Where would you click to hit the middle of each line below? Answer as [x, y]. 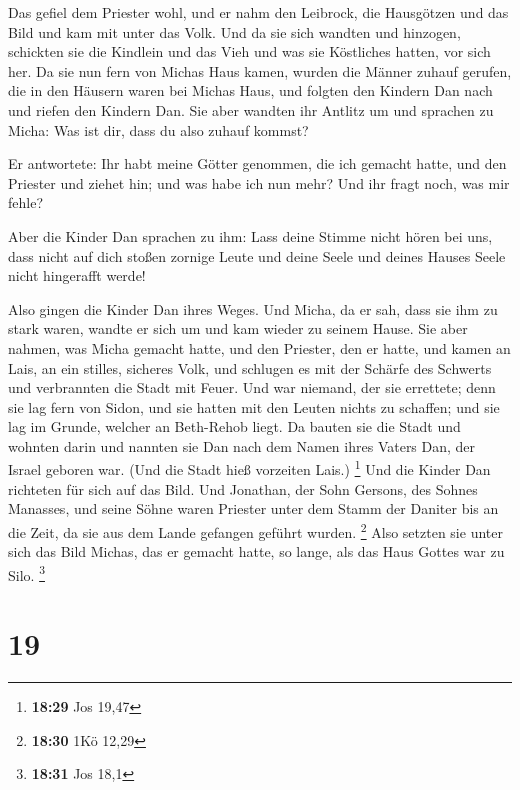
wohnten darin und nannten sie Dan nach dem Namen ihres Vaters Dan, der [242, 445]
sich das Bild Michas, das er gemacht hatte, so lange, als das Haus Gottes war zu [256, 551]
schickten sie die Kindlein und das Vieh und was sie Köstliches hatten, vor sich [249, 51]
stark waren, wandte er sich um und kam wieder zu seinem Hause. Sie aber [238, 328]
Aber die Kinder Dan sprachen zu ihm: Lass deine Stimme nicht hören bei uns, [250, 235]
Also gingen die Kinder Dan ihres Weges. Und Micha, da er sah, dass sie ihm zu [253, 308]
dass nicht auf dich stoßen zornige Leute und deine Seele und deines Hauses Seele [257, 255]
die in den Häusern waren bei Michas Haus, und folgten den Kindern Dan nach [250, 90]
